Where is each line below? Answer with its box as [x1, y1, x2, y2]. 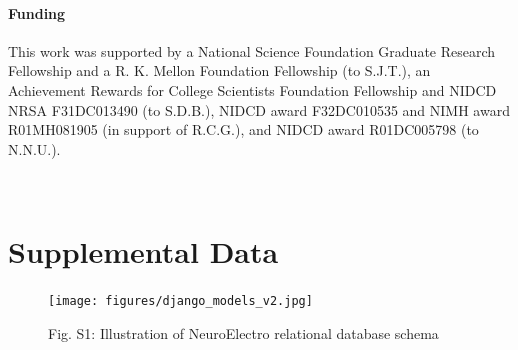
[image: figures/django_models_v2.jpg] [48, 294, 313, 309]
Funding [8, 2, 66, 23]
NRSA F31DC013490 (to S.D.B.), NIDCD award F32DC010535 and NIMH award [8, 99, 510, 120]
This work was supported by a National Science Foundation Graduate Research [8, 40, 496, 61]
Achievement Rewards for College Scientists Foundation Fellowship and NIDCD [8, 79, 497, 100]
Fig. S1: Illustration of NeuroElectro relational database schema [48, 322, 439, 343]
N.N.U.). [8, 138, 61, 159]
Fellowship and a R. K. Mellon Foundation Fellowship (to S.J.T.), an [8, 60, 431, 81]
